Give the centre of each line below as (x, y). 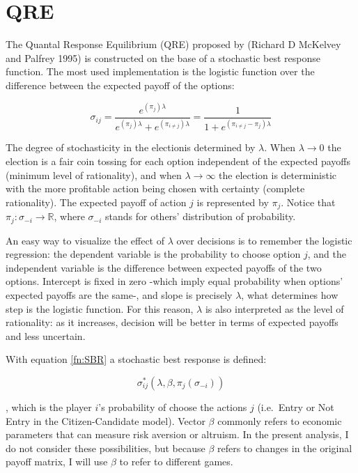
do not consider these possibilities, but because (106, 448)
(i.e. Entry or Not (296, 407)
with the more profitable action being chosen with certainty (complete (155, 188)
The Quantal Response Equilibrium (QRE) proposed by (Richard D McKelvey (173, 44)
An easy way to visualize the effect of (85, 240)
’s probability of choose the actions (173, 407)
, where (69, 216)
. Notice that (308, 202)
